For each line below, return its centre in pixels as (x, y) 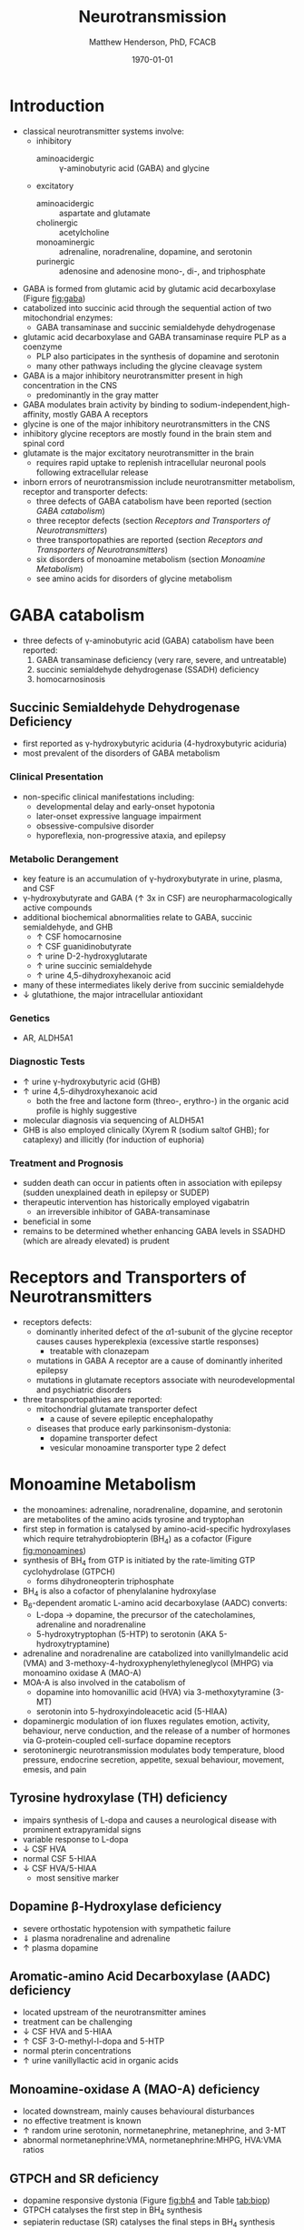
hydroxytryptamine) (73, 1643)
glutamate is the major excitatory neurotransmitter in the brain (138, 453)
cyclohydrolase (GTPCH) (69, 1572)
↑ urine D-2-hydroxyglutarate (92, 956)
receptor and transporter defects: (85, 491)
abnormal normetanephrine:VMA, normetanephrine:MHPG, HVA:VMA (152, 2140)
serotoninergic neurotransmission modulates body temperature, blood (153, 1750)
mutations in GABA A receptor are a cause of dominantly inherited (159, 1361)
